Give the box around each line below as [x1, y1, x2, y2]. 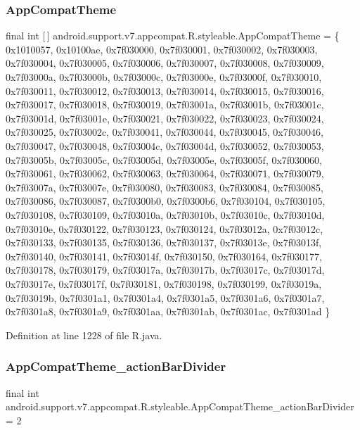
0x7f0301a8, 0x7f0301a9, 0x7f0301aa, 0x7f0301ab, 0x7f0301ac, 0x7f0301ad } [6, 304, 330, 319]
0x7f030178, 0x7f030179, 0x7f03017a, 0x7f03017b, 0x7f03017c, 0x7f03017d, [6, 263, 325, 277]
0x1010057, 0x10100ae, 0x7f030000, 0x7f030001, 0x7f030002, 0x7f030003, [6, 42, 318, 56]
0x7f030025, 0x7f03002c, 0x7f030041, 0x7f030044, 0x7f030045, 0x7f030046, [6, 125, 323, 139]
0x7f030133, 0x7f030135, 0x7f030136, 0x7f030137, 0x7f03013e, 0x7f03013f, [6, 235, 322, 250]
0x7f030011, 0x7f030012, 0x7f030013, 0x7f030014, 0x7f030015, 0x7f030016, [6, 83, 324, 98]
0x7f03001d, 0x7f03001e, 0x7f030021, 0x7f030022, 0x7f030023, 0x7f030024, [6, 110, 324, 125]
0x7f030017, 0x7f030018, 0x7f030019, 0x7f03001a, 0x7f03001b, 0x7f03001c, [6, 97, 324, 112]
